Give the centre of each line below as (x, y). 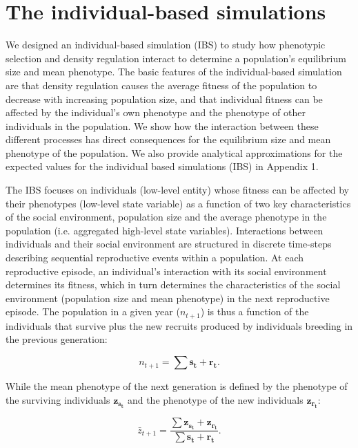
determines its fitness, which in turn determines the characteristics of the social (173, 284)
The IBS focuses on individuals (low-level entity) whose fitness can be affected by (177, 190)
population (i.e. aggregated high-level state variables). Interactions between (165, 230)
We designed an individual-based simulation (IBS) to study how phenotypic (166, 45)
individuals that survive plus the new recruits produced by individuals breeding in (179, 325)
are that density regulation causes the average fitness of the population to (161, 85)
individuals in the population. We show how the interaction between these (162, 125)
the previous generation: (57, 339)
